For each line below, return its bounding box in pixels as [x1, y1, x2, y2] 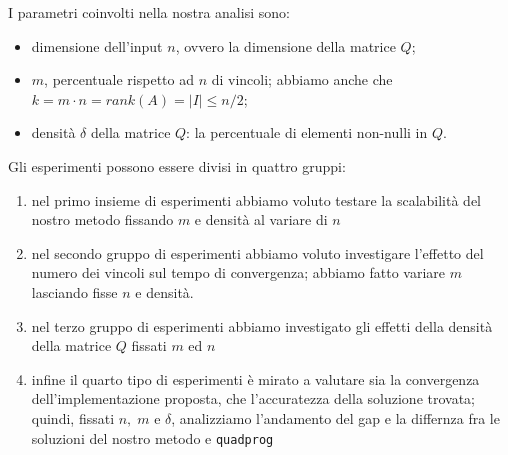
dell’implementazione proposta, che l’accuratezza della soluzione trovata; [31, 388, 475, 409]
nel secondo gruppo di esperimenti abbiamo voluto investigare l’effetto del [31, 242, 484, 263]
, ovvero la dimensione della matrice [175, 35, 396, 56]
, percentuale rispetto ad [44, 69, 194, 90]
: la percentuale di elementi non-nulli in [186, 122, 428, 143]
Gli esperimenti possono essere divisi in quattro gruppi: [8, 155, 346, 176]
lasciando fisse [31, 281, 118, 302]
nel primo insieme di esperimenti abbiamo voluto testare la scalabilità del [31, 189, 481, 210]
